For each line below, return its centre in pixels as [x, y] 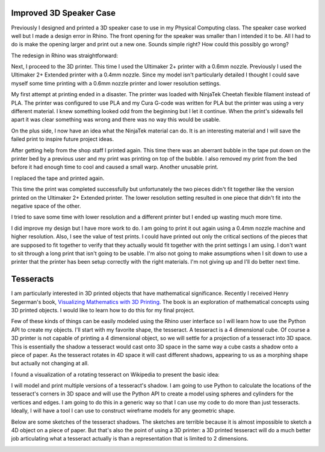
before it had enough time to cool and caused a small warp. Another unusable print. [115, 167]
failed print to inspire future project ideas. [63, 139]
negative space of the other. [46, 206]
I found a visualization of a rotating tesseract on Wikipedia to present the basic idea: [115, 374]
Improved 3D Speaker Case [63, 13]
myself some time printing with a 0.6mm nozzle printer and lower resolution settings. [116, 83]
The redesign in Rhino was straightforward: [65, 55]
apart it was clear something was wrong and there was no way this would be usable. [116, 120]
